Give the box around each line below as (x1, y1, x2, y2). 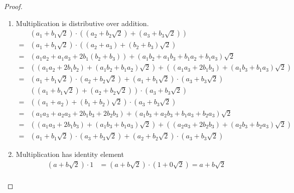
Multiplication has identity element (16, 149, 124, 159)
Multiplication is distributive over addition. (16, 18, 149, 28)
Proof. (4, 1, 23, 11)
